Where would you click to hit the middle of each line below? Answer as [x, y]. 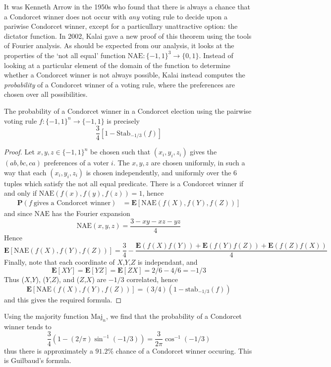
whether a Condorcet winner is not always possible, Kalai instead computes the [125, 75]
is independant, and [167, 262]
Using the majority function [46, 316]
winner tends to [28, 326]
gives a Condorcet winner [72, 203]
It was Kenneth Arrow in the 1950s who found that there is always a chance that [127, 6]
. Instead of [216, 55]
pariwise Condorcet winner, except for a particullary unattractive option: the [121, 26]
